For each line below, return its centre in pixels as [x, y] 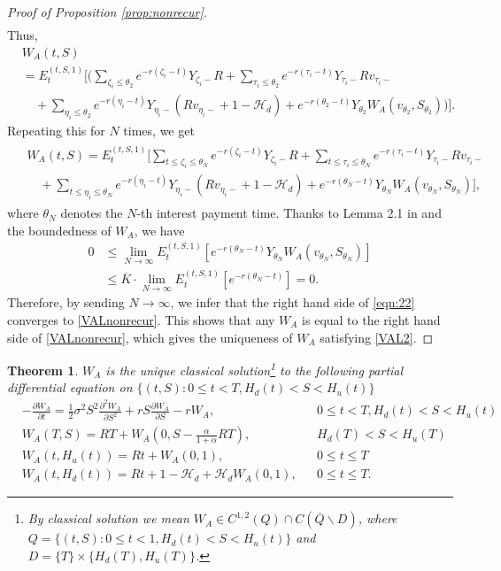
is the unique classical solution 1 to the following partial [254, 369]
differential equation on [70, 387]
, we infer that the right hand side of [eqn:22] [293, 302]
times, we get [159, 131]
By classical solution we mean [108, 518]
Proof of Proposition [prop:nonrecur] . [108, 12]
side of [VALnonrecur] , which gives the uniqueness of [150, 337]
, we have [159, 230]
